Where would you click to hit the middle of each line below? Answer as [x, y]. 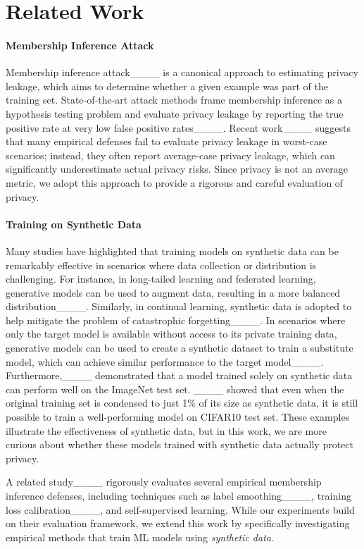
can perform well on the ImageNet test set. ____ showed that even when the [175, 389]
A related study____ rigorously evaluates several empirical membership [164, 482]
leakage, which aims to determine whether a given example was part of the [167, 86]
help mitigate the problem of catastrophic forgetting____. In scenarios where [176, 320]
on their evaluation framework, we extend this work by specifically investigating [178, 523]
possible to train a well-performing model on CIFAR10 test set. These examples [178, 417]
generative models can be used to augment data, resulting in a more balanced [173, 292]
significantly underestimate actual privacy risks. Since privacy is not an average [177, 169]
